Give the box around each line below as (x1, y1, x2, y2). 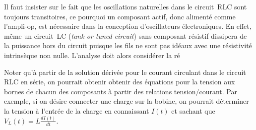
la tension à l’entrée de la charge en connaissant (4, 105, 149, 116)
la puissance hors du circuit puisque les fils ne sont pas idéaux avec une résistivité (4, 40, 252, 51)
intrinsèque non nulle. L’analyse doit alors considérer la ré (4, 50, 180, 60)
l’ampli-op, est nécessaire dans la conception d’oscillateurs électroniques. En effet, (4, 21, 252, 31)
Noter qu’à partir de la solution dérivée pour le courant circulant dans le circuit (4, 66, 246, 77)
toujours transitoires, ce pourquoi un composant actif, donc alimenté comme (4, 11, 236, 21)
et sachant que (171, 105, 215, 116)
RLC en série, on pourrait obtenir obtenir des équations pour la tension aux (4, 76, 235, 87)
